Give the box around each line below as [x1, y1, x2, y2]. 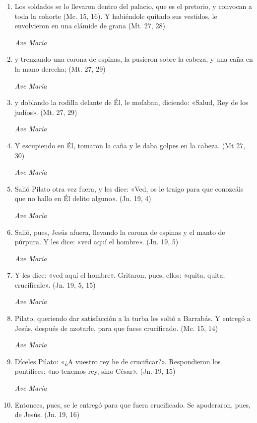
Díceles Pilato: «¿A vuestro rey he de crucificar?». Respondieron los [14, 356, 221, 366]
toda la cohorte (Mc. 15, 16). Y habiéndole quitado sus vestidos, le [14, 10, 217, 21]
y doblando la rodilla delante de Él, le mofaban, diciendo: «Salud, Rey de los [14, 97, 249, 107]
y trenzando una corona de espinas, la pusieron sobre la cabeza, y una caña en [14, 54, 253, 64]
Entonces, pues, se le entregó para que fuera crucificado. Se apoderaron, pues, [14, 399, 251, 410]
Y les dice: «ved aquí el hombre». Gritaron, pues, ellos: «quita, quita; [14, 270, 225, 280]
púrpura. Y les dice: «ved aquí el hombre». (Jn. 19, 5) [14, 236, 179, 247]
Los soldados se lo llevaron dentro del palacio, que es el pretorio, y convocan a [14, 1, 253, 11]
